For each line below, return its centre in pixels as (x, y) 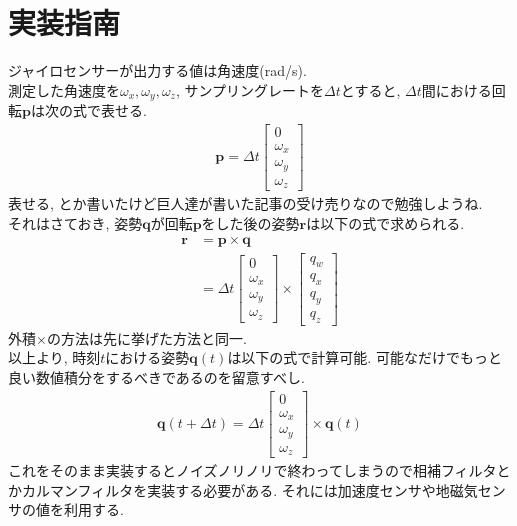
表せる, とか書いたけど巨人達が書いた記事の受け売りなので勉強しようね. (245, 203)
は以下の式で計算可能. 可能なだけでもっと (364, 357)
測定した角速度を (64, 89)
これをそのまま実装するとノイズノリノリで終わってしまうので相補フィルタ (252, 470)
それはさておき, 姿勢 (75, 222)
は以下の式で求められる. (385, 222)
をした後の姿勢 (250, 222)
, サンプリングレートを (250, 89)
